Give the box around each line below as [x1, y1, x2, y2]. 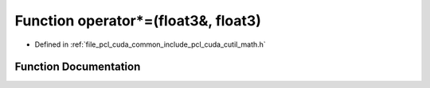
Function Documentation [14, 60, 141, 74]
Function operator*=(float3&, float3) [14, 12, 262, 29]
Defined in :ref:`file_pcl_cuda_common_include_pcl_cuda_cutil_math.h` [34, 40, 266, 49]
